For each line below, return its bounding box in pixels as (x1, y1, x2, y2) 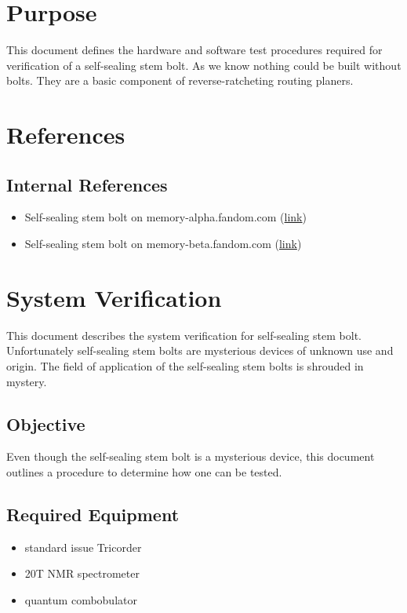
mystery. (6, 373, 47, 389)
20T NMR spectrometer (24, 565, 140, 582)
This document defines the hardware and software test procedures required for (6, 42, 383, 58)
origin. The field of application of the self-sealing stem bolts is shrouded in (6, 357, 364, 374)
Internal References (6, 172, 168, 196)
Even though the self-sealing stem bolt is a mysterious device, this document (6, 448, 375, 465)
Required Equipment (6, 502, 180, 526)
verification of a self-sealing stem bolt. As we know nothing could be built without (6, 57, 402, 73)
